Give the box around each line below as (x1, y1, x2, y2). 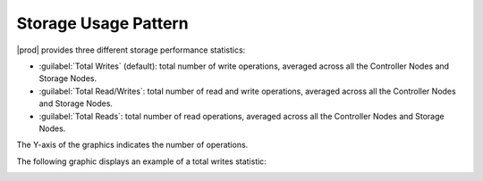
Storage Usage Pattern (16, 13, 189, 33)
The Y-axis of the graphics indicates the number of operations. (16, 139, 249, 151)
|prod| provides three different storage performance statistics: (16, 45, 246, 55)
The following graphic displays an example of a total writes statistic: (16, 156, 267, 167)
